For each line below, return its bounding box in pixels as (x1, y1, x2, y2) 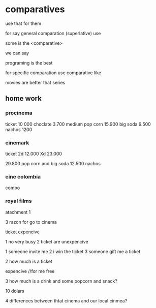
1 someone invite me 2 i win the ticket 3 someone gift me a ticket (5, 248, 141, 255)
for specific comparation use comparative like (5, 70, 102, 76)
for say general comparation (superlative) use (5, 30, 101, 36)
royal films (5, 197, 32, 204)
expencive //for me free (5, 268, 55, 274)
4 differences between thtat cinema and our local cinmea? (5, 297, 128, 303)
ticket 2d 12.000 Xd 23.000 (5, 150, 63, 157)
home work (5, 94, 42, 103)
